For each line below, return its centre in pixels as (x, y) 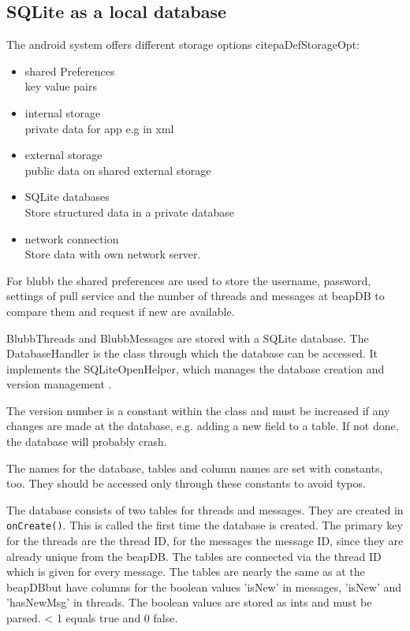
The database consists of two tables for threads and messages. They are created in (205, 509)
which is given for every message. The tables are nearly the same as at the (186, 572)
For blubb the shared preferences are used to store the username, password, (189, 280)
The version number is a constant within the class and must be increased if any (198, 410)
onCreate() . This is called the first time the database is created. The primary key (205, 525)
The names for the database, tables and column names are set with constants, (195, 468)
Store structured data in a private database (129, 212)
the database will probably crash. (87, 442)
